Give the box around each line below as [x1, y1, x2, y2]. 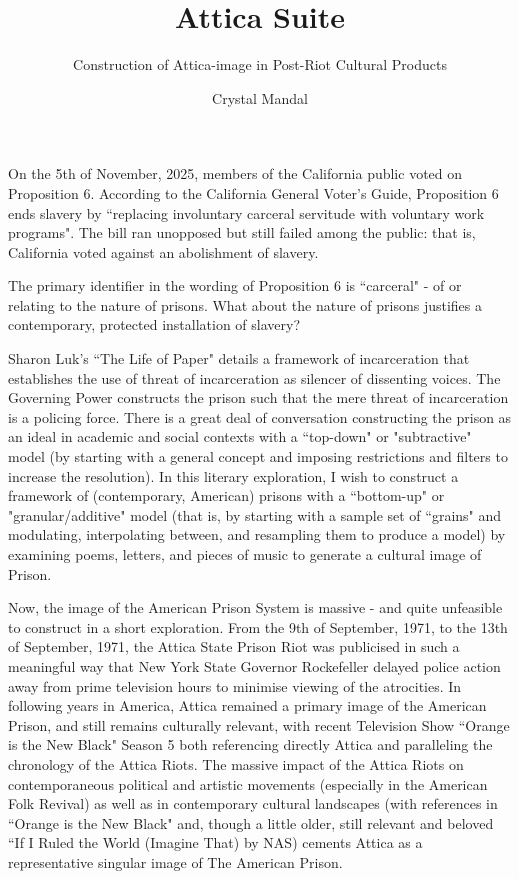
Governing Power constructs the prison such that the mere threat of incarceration [8, 387, 509, 408]
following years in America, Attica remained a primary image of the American [8, 695, 487, 716]
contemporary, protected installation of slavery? [8, 314, 300, 335]
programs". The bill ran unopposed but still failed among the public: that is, [8, 222, 476, 243]
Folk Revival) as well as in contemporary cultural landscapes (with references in [8, 793, 498, 814]
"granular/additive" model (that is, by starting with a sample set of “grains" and [8, 504, 502, 525]
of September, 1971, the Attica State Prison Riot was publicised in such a [8, 636, 460, 657]
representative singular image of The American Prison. [8, 851, 343, 872]
